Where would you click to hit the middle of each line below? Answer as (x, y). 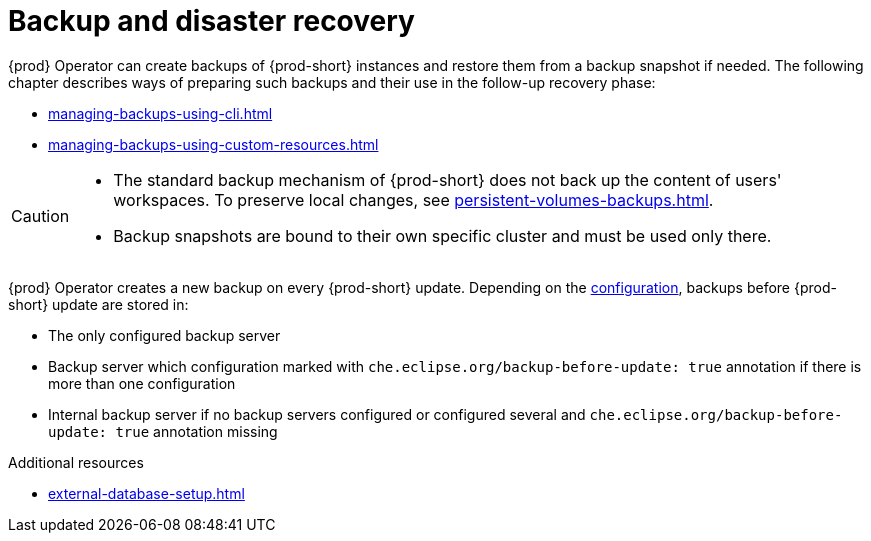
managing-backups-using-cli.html (160, 113)
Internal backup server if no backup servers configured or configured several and (317, 414)
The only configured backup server (164, 335)
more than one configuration (142, 383)
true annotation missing (196, 431)
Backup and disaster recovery (211, 21)
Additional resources (76, 462)
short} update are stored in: (98, 304)
